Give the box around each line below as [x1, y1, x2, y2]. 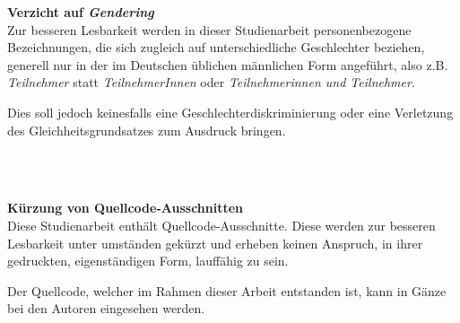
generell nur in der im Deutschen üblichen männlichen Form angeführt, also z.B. [7, 55, 448, 74]
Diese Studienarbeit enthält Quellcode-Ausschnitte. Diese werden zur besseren [7, 215, 436, 234]
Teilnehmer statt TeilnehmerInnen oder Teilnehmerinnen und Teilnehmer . [7, 73, 415, 92]
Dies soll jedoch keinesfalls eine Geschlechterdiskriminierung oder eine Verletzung [7, 102, 454, 121]
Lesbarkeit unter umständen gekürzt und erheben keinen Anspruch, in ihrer [7, 233, 423, 252]
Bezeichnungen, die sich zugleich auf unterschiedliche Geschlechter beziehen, [7, 38, 425, 57]
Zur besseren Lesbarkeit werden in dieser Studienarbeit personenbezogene [7, 20, 412, 39]
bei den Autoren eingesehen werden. [7, 299, 205, 318]
